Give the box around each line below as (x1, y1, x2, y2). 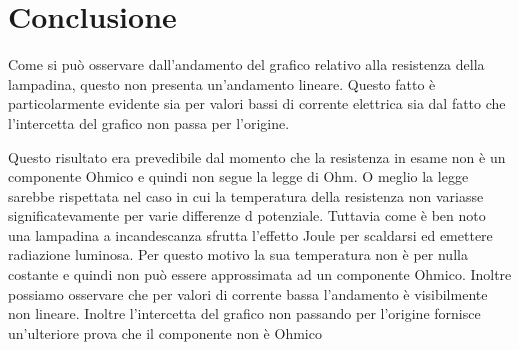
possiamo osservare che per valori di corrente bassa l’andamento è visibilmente (8, 283, 488, 304)
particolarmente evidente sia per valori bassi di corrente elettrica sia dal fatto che (8, 93, 506, 114)
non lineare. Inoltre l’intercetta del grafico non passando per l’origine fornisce (8, 303, 481, 324)
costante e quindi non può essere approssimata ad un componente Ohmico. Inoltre (8, 264, 512, 285)
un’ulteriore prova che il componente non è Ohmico (8, 322, 322, 343)
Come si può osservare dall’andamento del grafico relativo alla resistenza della (8, 54, 485, 75)
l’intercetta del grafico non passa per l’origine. (8, 112, 290, 133)
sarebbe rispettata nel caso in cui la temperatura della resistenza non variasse (8, 185, 484, 206)
